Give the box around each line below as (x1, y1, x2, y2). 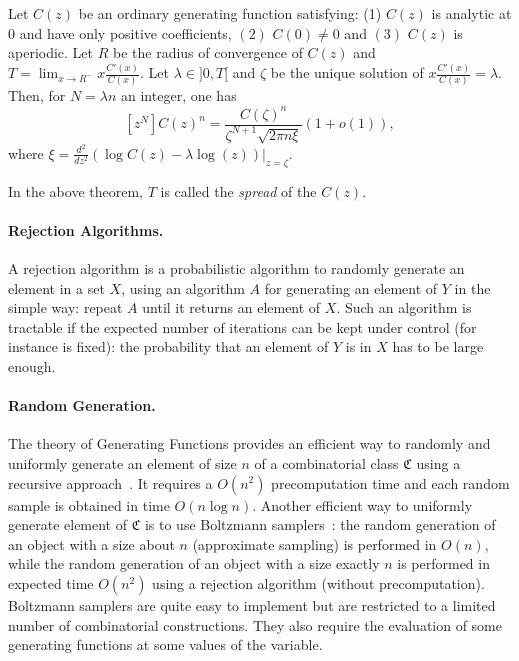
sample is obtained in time (8, 494, 170, 515)
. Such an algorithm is (336, 297, 472, 318)
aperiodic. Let (8, 42, 94, 63)
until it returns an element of (142, 297, 321, 318)
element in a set (8, 277, 105, 298)
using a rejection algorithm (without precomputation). (152, 572, 485, 593)
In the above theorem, (8, 180, 143, 201)
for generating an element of (264, 277, 438, 298)
